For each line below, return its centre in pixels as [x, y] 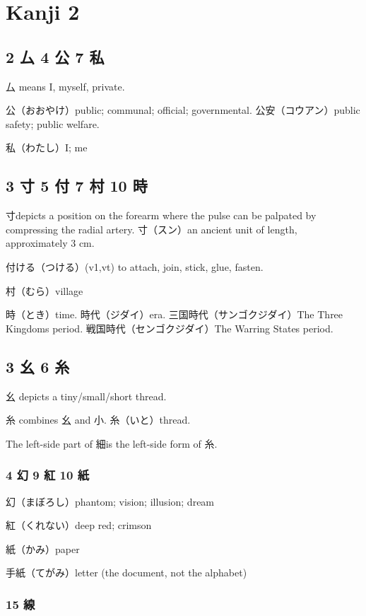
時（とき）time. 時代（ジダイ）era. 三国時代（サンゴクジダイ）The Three [175, 314]
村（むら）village [45, 290]
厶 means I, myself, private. [65, 86]
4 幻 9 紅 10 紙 [48, 475]
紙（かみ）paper [43, 548]
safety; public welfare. [53, 123]
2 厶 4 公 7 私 [55, 56]
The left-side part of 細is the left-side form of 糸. [112, 443]
